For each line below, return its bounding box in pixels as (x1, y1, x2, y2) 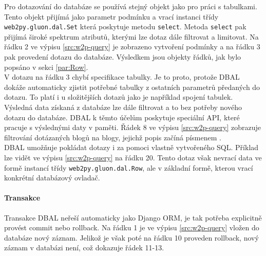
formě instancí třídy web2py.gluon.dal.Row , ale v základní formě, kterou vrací (4, 162, 253, 173)
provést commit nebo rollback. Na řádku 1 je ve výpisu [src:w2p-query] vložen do (4, 222, 259, 233)
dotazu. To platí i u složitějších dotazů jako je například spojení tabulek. (4, 92, 233, 102)
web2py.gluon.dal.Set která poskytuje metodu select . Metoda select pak (4, 21, 246, 32)
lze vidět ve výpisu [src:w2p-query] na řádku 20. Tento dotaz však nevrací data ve (4, 152, 262, 162)
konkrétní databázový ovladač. (4, 172, 100, 183)
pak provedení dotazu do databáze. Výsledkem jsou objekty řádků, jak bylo (4, 51, 241, 62)
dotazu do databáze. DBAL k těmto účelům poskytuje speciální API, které (4, 112, 240, 122)
